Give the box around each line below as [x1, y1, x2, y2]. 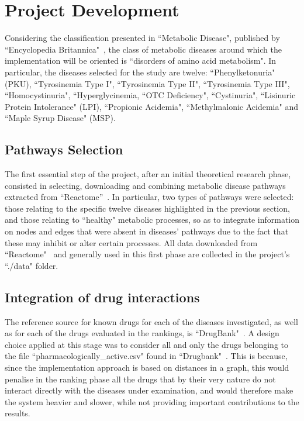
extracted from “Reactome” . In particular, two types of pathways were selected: [5, 191, 294, 203]
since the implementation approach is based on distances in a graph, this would [5, 361, 289, 373]
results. [5, 407, 30, 419]
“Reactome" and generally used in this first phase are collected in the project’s [5, 248, 290, 260]
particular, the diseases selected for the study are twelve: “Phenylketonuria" [5, 65, 275, 78]
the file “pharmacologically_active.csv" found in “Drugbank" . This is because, [5, 350, 288, 362]
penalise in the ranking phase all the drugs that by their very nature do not [5, 372, 276, 385]
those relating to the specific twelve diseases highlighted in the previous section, [5, 202, 290, 214]
